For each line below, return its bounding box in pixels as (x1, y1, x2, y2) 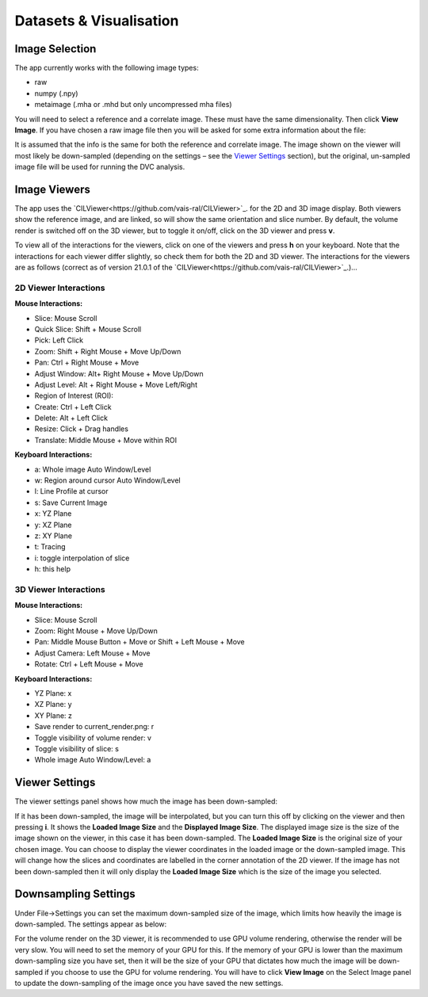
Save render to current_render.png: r (34, 722, 155, 732)
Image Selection (14, 42, 97, 55)
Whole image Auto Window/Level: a (34, 755, 151, 765)
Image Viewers (14, 183, 90, 196)
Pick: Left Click (34, 335, 83, 345)
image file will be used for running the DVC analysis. (14, 162, 185, 172)
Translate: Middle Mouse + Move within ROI (34, 435, 178, 445)
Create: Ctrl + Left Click (34, 402, 112, 411)
